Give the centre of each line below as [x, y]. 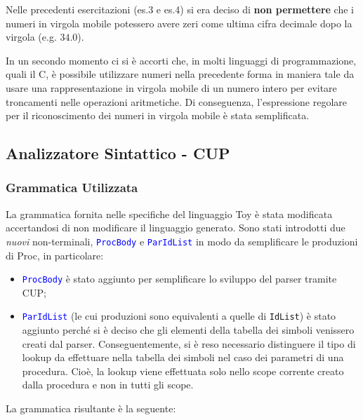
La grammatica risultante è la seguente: [91, 408]
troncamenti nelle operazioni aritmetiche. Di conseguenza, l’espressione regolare [177, 101]
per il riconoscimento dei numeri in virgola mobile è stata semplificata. [158, 115]
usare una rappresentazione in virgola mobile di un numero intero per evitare [171, 87]
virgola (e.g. [31, 37]
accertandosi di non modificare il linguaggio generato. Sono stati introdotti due [176, 228]
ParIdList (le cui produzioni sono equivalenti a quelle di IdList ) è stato [179, 316]
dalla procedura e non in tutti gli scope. [108, 385]
